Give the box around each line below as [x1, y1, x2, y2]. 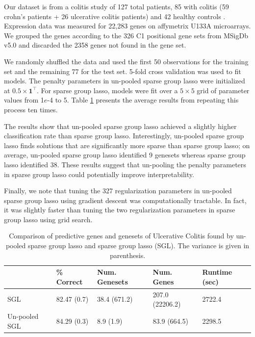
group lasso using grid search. [4, 214, 93, 224]
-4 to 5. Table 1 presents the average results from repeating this [47, 95, 239, 105]
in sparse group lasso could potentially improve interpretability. [4, 169, 194, 179]
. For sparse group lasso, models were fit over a [37, 85, 178, 95]
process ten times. [4, 104, 58, 114]
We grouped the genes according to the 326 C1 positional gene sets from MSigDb [4, 30, 248, 40]
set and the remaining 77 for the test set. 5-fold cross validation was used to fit [4, 66, 241, 76]
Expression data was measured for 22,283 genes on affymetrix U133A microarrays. [4, 21, 251, 31]
